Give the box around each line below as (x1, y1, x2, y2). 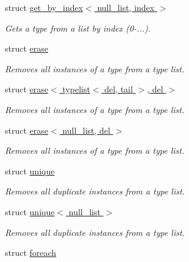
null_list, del (62, 123, 110, 136)
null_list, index (97, 1, 155, 13)
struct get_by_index (5, 1, 84, 13)
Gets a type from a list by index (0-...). (5, 21, 151, 34)
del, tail (104, 83, 133, 95)
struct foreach (5, 246, 57, 259)
